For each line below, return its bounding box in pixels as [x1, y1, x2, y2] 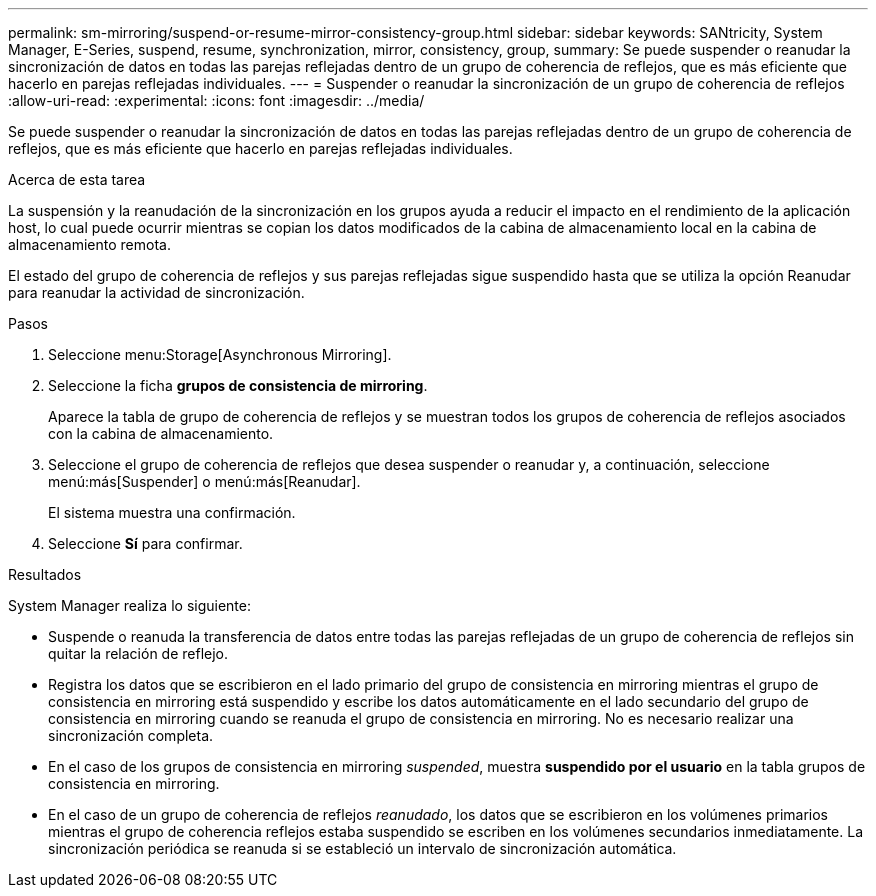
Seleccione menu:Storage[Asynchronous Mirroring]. [48, 346, 392, 363]
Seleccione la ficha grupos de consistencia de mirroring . [48, 377, 428, 394]
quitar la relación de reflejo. [48, 645, 229, 662]
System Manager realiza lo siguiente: [8, 597, 251, 614]
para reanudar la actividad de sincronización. [8, 284, 305, 301]
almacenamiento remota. [8, 236, 171, 253]
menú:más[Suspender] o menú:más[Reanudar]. [48, 473, 361, 490]
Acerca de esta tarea [8, 171, 146, 188]
